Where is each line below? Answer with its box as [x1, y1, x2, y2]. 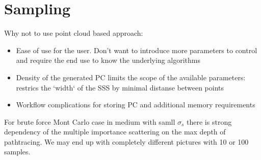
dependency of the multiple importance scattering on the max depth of [4, 126, 226, 137]
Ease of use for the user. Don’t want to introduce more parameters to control [16, 44, 257, 55]
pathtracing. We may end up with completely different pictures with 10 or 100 [4, 136, 249, 147]
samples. [4, 146, 31, 157]
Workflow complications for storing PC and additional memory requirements [16, 99, 255, 110]
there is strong [187, 116, 232, 127]
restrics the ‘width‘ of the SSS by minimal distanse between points [16, 82, 224, 93]
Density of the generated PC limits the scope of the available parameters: [16, 72, 246, 82]
